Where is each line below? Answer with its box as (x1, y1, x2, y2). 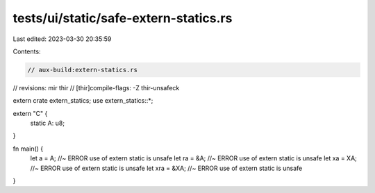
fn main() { (12, 144, 44, 153)
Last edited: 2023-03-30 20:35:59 (12, 35, 112, 43)
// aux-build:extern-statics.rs (27, 66, 138, 74)
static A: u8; (30, 119, 65, 128)
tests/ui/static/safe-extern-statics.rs (12, 10, 233, 26)
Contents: (12, 47, 41, 56)
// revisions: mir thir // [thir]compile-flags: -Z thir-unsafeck (12, 83, 180, 92)
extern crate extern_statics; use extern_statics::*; (12, 96, 153, 105)
